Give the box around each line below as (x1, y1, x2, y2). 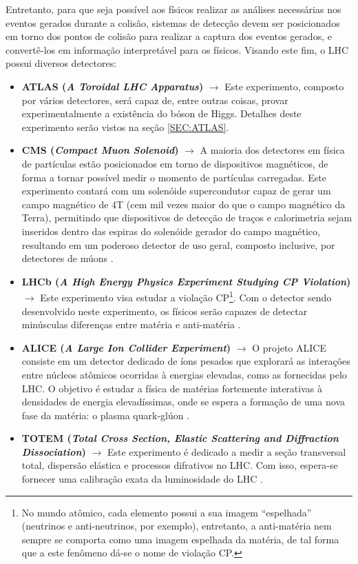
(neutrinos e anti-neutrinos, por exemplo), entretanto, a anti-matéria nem (21, 518, 332, 533)
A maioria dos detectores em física (200, 143, 345, 157)
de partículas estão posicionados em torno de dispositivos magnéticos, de (21, 156, 328, 170)
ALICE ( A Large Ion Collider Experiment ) (21, 340, 231, 354)
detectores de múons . (21, 251, 114, 265)
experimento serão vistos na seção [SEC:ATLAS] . (21, 119, 229, 134)
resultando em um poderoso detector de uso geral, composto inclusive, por (21, 237, 335, 252)
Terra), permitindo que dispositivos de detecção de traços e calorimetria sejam (21, 210, 352, 225)
